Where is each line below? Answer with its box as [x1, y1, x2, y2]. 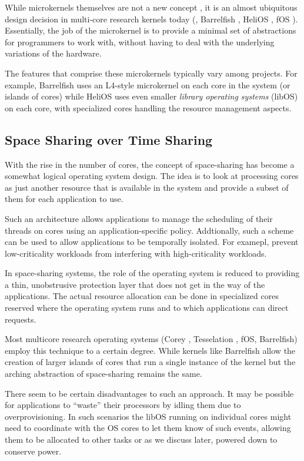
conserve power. [5, 445, 62, 457]
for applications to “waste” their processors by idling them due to [5, 399, 241, 411]
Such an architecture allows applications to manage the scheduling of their [5, 212, 273, 224]
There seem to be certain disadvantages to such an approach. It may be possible [5, 387, 294, 399]
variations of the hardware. [5, 47, 102, 59]
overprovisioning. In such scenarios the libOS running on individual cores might [5, 410, 292, 422]
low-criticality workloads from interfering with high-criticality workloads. [5, 247, 267, 259]
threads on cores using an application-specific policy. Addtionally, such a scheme [5, 224, 294, 236]
